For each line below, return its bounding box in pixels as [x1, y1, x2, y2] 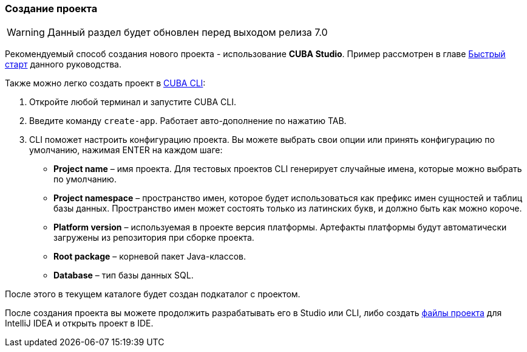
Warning [7, 26, 45, 39]
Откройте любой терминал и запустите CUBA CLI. [29, 97, 236, 108]
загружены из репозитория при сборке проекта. [53, 232, 254, 243]
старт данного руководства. [5, 59, 122, 70]
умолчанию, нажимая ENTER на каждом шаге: [29, 145, 223, 156]
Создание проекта [5, 2, 98, 15]
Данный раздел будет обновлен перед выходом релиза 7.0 [47, 26, 328, 39]
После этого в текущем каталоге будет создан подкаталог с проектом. [5, 289, 301, 300]
